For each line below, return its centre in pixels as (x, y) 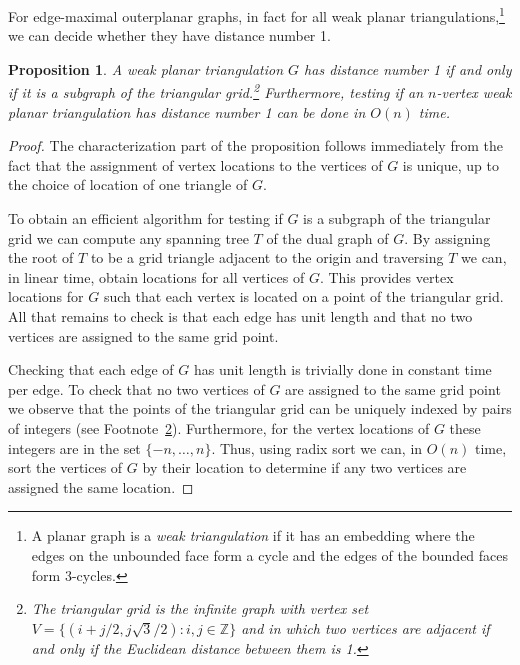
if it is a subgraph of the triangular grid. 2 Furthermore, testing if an (216, 91)
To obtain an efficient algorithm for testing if (145, 218)
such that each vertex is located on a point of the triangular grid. (303, 296)
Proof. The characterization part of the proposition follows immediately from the (255, 145)
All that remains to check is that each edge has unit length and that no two (240, 316)
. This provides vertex (386, 276)
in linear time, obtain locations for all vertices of (156, 276)
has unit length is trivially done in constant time (342, 369)
